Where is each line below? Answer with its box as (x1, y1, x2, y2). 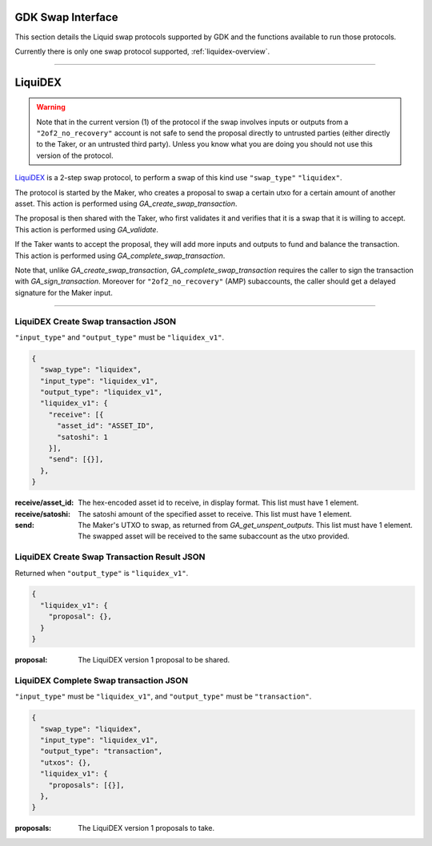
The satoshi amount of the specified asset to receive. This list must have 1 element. (78, 509, 352, 518)
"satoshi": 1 (57, 433, 108, 441)
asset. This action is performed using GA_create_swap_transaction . (14, 199, 238, 208)
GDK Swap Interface (14, 10, 118, 24)
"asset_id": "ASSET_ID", (57, 421, 155, 430)
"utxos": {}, (40, 758, 91, 767)
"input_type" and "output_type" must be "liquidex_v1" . (14, 332, 225, 342)
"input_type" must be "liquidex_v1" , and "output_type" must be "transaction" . (14, 691, 312, 701)
